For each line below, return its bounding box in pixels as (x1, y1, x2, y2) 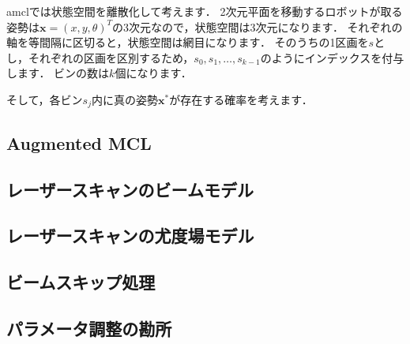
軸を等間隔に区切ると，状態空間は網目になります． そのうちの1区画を (6, 34, 369, 50)
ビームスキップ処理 (6, 270, 156, 294)
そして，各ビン (6, 91, 83, 107)
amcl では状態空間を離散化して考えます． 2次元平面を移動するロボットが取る (6, 3, 403, 19)
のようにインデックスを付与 (260, 49, 404, 65)
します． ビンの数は (6, 65, 110, 81)
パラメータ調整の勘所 (6, 316, 172, 340)
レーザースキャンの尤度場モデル (6, 223, 254, 248)
